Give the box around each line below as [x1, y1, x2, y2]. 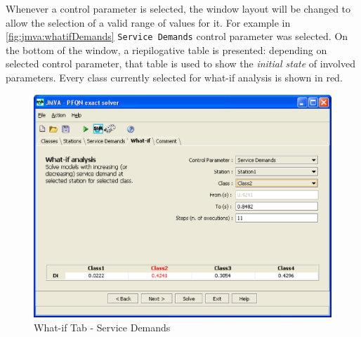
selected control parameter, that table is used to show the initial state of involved [6, 56, 355, 71]
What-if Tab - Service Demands [34, 319, 171, 334]
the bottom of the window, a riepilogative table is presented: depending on [6, 42, 327, 57]
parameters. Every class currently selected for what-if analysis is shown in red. [6, 70, 343, 85]
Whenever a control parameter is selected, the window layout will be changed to [6, 1, 351, 15]
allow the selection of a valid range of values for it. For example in [6, 15, 291, 29]
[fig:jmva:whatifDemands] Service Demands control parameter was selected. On [6, 29, 348, 44]
